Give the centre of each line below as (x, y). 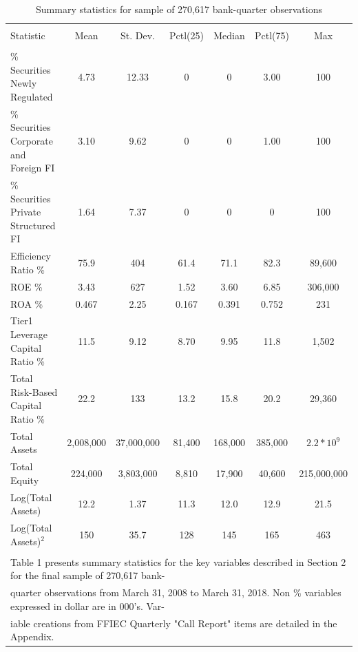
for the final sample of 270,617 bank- (88, 575)
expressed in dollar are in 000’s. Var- (87, 606)
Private (26, 212)
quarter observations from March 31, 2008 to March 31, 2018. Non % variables (176, 592)
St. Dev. (138, 35)
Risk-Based (34, 391)
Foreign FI (33, 168)
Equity (25, 480)
